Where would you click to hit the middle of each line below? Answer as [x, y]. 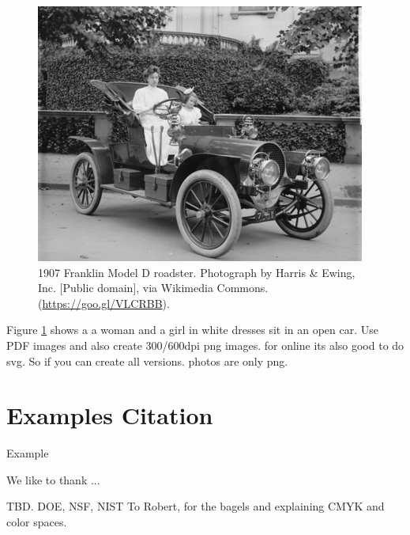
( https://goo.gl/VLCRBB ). [104, 303]
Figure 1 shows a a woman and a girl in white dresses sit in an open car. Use [193, 330]
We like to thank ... [53, 479]
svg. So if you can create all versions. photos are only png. [147, 360]
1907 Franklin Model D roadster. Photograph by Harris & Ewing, [197, 272]
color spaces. [37, 522]
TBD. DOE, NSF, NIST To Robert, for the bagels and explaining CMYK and [196, 506]
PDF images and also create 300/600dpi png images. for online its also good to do [205, 345]
